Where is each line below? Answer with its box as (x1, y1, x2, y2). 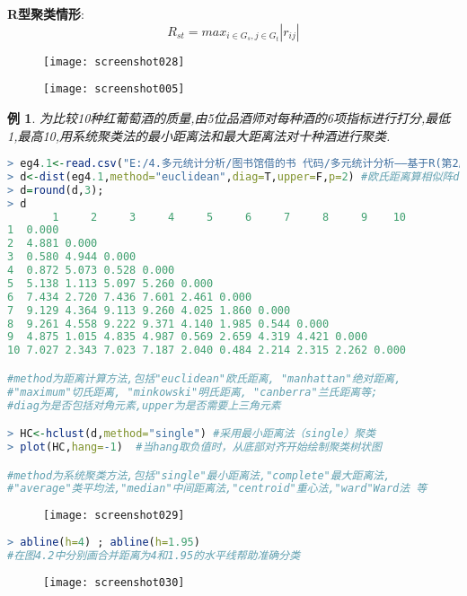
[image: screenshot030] (43, 575, 185, 589)
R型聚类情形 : (7, 4, 84, 22)
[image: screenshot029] (43, 509, 185, 522)
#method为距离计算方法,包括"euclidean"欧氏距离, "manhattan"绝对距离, (7, 372, 401, 385)
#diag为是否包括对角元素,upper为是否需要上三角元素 (7, 399, 281, 412)
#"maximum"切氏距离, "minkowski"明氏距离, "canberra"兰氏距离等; (7, 385, 378, 399)
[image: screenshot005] (43, 83, 185, 96)
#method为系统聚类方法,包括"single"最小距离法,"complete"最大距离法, (7, 469, 391, 482)
